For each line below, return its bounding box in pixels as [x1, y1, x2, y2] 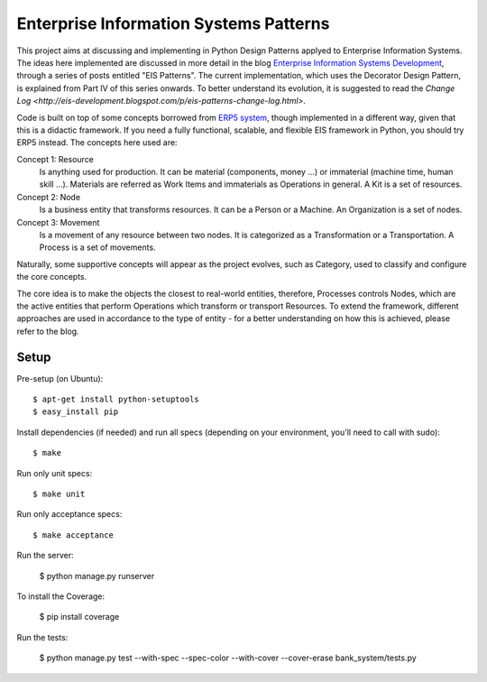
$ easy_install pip [32, 407, 119, 417]
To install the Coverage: [16, 591, 106, 602]
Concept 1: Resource [16, 153, 95, 164]
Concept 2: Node [16, 191, 81, 202]
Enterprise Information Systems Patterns [16, 14, 330, 33]
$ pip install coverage [39, 612, 120, 622]
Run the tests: [16, 631, 69, 642]
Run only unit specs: [16, 467, 93, 478]
